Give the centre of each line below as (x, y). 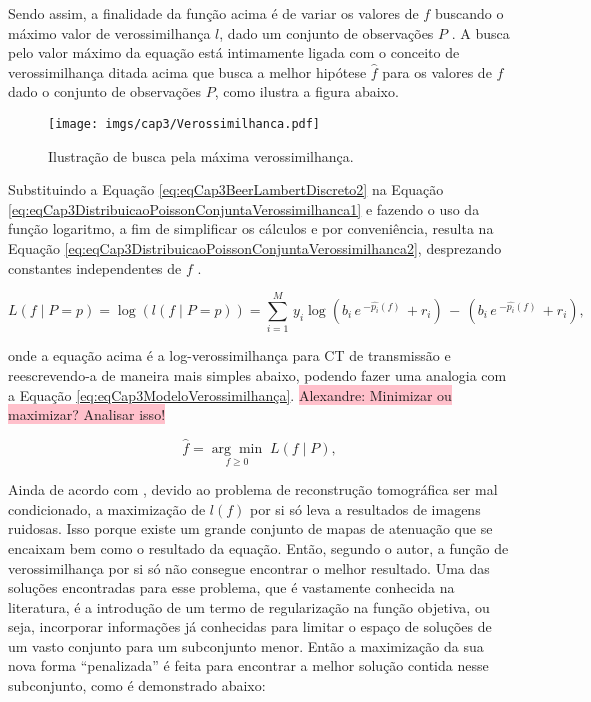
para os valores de (437, 71)
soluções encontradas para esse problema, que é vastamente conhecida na (231, 587)
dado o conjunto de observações (105, 91)
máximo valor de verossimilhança (109, 32)
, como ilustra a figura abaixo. (306, 91)
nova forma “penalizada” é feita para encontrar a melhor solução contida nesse (248, 665)
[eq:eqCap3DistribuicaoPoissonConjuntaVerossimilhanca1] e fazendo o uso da (244, 208)
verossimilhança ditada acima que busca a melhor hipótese (187, 71)
